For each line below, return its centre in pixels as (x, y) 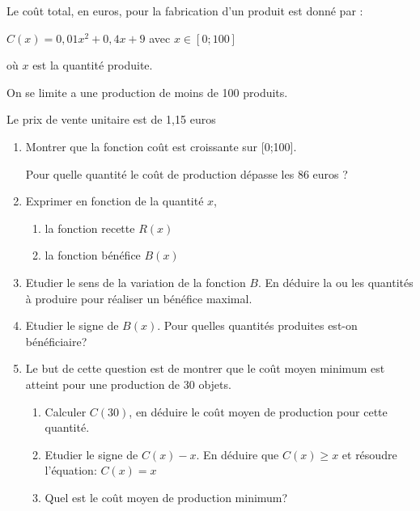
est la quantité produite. (93, 65)
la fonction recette (90, 228)
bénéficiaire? (56, 341)
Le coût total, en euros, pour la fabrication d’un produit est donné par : (185, 11)
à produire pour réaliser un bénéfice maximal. (139, 298)
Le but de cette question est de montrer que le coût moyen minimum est (205, 368)
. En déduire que (238, 454)
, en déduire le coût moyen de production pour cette (258, 411)
